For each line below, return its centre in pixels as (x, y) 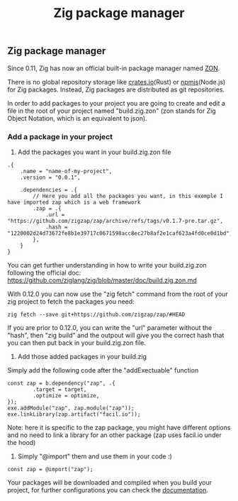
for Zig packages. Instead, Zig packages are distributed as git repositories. (116, 89)
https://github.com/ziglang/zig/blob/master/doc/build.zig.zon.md (102, 280)
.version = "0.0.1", (50, 177)
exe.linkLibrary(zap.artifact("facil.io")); (74, 414)
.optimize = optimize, (66, 395)
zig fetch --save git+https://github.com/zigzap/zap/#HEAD (96, 314)
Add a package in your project (60, 136)
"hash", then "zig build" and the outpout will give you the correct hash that (116, 335)
